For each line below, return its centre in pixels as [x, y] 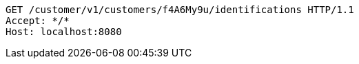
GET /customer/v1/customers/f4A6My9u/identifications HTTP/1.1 [180, 10]
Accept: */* [38, 21]
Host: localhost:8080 [64, 32]
